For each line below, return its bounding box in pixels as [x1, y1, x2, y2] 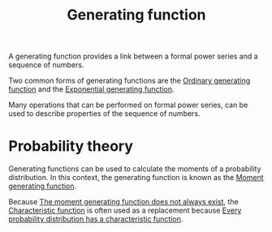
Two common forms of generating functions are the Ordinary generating [8, 75, 250, 86]
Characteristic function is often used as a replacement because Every [8, 205, 242, 216]
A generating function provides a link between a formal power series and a [8, 51, 258, 62]
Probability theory [8, 137, 134, 156]
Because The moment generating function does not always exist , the [8, 197, 239, 207]
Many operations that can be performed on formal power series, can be [8, 100, 248, 110]
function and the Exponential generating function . [8, 84, 175, 94]
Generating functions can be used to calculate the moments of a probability [8, 164, 261, 174]
